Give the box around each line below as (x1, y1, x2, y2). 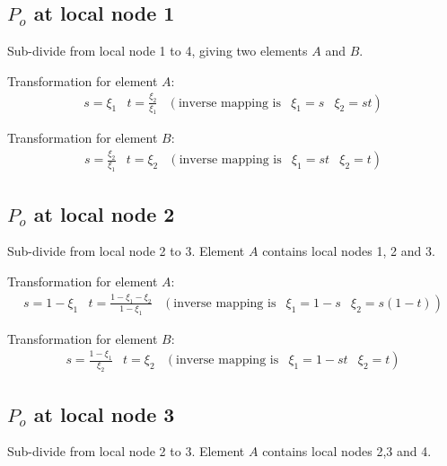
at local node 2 (33, 199, 175, 227)
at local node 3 (33, 400, 175, 427)
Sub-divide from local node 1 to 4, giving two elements (7, 41, 308, 60)
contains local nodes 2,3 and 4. (262, 442, 432, 461)
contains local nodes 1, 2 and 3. (262, 242, 435, 260)
